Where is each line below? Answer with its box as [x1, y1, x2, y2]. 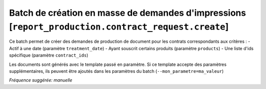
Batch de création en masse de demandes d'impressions [9, 7, 246, 18]
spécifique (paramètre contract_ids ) [9, 52, 89, 59]
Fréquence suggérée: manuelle [9, 77, 72, 83]
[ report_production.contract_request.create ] [9, 21, 229, 32]
